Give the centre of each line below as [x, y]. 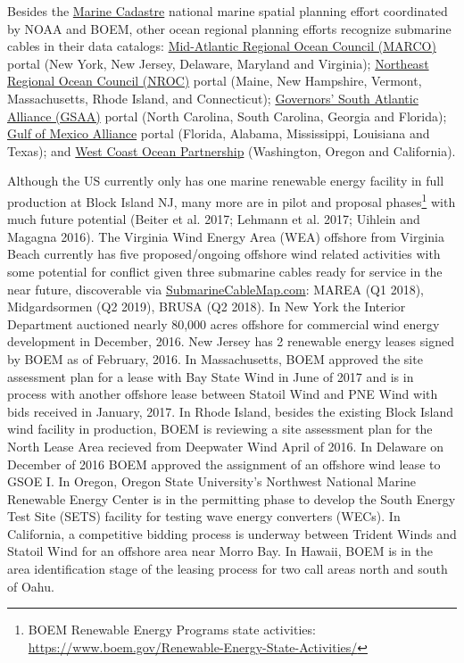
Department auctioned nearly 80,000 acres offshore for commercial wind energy [224, 323]
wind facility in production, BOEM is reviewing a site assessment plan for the [220, 429]
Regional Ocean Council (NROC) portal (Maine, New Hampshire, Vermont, [215, 81]
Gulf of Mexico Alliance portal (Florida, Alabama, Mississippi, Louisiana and [219, 133]
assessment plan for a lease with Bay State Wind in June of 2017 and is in [211, 376]
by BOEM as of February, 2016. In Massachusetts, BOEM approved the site [215, 358]
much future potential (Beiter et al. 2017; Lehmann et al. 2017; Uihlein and [214, 219]
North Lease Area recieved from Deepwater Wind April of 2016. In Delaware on [225, 446]
